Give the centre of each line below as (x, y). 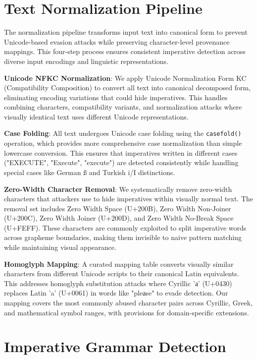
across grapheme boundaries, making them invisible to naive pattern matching (123, 237)
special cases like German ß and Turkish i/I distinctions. (90, 172)
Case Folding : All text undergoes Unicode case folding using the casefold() (123, 133)
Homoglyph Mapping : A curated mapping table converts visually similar (119, 264)
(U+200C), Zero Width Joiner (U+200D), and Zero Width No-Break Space (119, 218)
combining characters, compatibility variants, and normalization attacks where (123, 107)
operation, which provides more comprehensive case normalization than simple (123, 143)
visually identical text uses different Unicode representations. (96, 116)
